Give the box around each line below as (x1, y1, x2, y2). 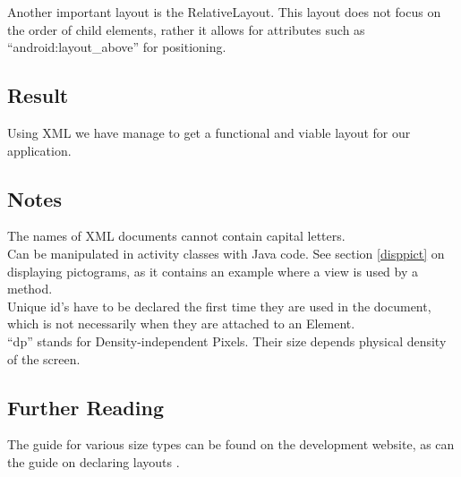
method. (7, 279, 53, 298)
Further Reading (7, 393, 164, 421)
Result (7, 81, 69, 109)
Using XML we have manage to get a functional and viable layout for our (7, 123, 411, 141)
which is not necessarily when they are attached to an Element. (7, 314, 355, 333)
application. (7, 141, 72, 159)
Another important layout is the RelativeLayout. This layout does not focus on (7, 3, 441, 21)
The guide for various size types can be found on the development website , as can (7, 435, 455, 454)
